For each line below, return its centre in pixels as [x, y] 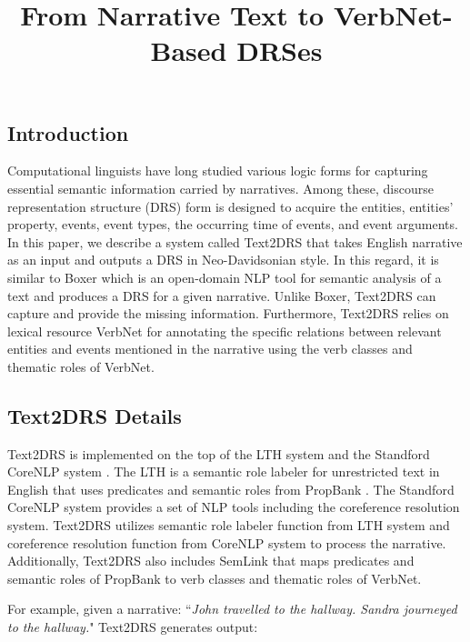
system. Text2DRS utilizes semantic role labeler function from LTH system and [229, 525]
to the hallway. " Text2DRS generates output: [133, 627]
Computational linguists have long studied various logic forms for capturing [218, 171]
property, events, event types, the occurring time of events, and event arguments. [233, 224]
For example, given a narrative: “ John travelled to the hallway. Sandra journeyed [232, 609]
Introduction [68, 132]
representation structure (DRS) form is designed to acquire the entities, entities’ [230, 206]
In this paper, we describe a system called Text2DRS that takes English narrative [235, 241]
